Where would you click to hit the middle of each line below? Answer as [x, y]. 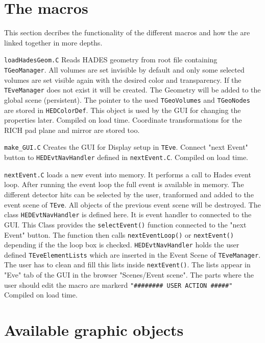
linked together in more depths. [53, 42]
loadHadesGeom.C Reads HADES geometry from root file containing [111, 60]
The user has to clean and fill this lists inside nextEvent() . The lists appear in [127, 265]
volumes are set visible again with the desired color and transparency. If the [123, 79]
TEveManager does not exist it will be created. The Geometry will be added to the [132, 90]
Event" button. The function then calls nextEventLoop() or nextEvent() [119, 234]
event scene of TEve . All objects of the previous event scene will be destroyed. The [132, 204]
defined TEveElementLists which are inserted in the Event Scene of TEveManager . [132, 254]
